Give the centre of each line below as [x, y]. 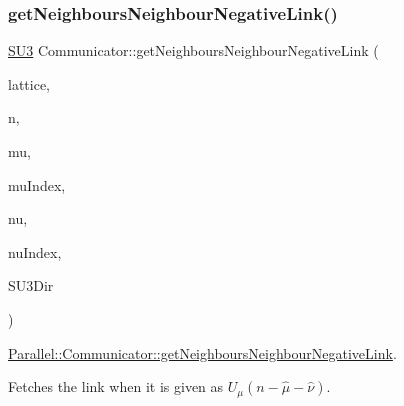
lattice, [29, 83]
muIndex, [37, 184]
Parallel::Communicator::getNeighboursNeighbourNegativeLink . [202, 352]
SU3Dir [31, 285]
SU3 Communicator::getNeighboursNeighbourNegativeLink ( [193, 50]
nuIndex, [35, 251]
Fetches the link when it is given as [116, 386]
